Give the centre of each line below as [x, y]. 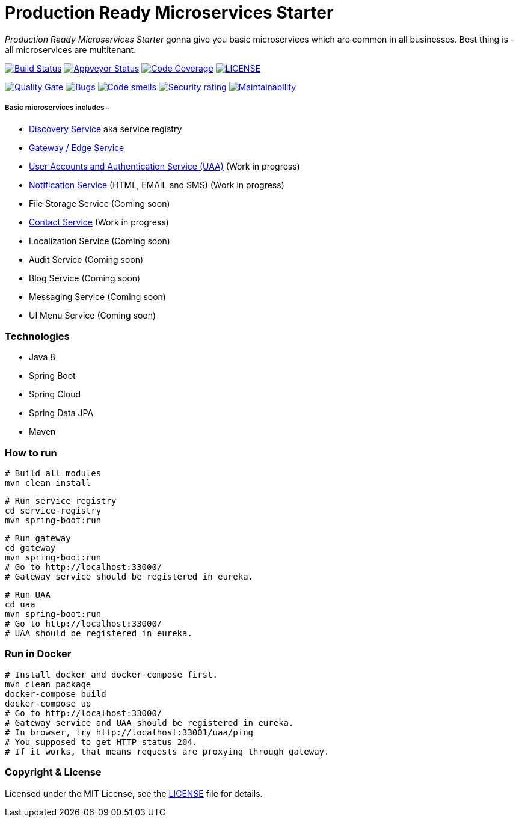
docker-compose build [56, 694]
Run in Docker [38, 654]
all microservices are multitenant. [71, 49]
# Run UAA [28, 595]
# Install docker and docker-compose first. [112, 674]
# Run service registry [61, 501]
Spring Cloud [55, 394]
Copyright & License [53, 772]
